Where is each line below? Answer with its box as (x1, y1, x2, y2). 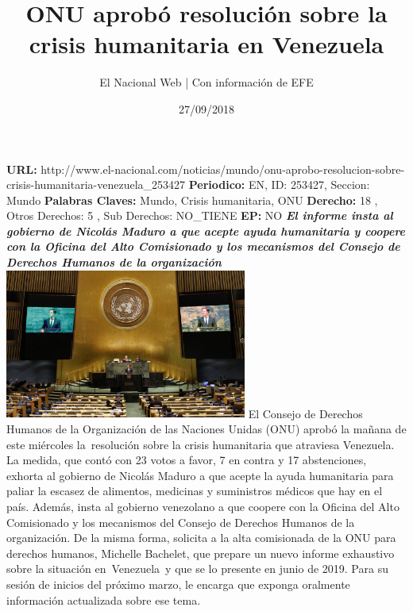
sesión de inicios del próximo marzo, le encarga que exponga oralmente (6, 575, 350, 592)
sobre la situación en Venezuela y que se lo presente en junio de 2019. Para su (6, 560, 388, 577)
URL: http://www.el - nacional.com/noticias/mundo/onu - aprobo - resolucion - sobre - (6, 160, 405, 177)
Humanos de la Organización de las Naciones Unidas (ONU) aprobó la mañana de (6, 420, 407, 436)
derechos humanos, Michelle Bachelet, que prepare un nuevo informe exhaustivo (6, 544, 395, 561)
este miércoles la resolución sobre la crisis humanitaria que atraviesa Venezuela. (6, 436, 395, 452)
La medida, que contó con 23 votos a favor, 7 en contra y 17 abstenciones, (6, 452, 367, 468)
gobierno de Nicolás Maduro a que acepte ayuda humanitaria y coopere (6, 222, 406, 239)
